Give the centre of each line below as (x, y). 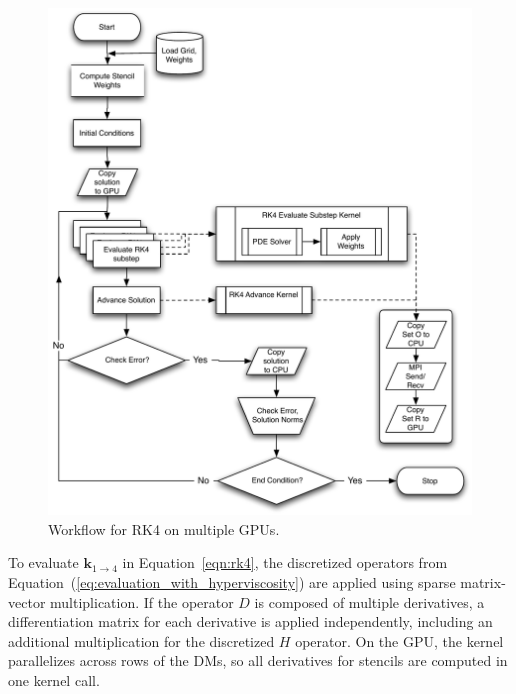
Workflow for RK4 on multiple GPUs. (164, 528)
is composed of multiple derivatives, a (369, 601)
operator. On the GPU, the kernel (399, 640)
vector (27, 601)
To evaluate (43, 562)
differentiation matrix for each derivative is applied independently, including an (250, 621)
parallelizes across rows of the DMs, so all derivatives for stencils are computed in (258, 660)
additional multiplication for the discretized (141, 640)
